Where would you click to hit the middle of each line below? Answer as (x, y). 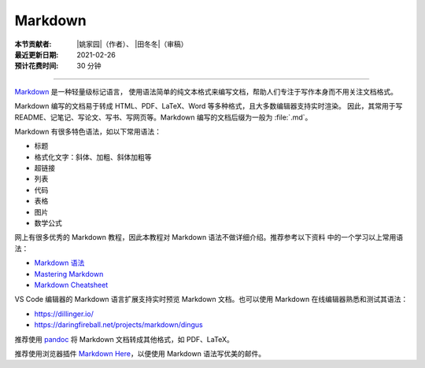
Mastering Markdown (69, 274)
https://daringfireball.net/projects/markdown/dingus (119, 325)
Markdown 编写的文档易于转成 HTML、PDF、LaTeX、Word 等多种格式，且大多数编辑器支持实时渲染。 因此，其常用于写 (209, 106)
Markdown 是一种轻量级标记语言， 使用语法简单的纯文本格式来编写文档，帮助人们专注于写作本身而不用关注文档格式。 (206, 91)
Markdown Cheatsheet (71, 285)
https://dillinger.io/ (64, 314)
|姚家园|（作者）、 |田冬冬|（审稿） (132, 44)
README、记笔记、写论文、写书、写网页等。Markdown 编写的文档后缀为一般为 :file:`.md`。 (163, 117)
